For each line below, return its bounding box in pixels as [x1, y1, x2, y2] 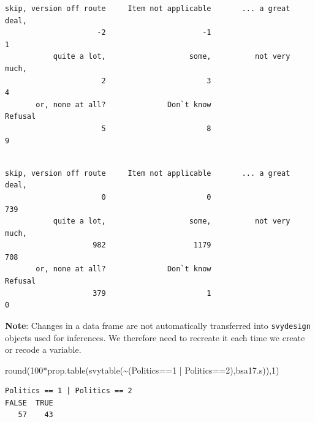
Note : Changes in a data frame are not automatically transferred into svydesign [5, 318, 311, 331]
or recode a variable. [5, 343, 82, 356]
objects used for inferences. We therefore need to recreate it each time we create [5, 331, 305, 344]
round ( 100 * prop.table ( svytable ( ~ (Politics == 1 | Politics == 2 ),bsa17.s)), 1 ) [5, 363, 279, 376]
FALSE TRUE [5, 398, 53, 407]
